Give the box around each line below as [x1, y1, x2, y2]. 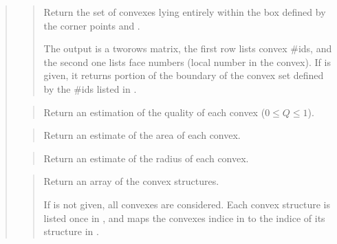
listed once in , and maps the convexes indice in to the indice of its [43, 210, 325, 225]
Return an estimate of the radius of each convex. [43, 151, 249, 165]
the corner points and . [43, 18, 140, 32]
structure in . [43, 224, 99, 239]
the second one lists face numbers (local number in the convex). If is [43, 54, 331, 69]
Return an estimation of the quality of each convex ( [43, 104, 265, 119]
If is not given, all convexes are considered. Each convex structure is [43, 197, 331, 211]
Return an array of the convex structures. [43, 174, 219, 188]
